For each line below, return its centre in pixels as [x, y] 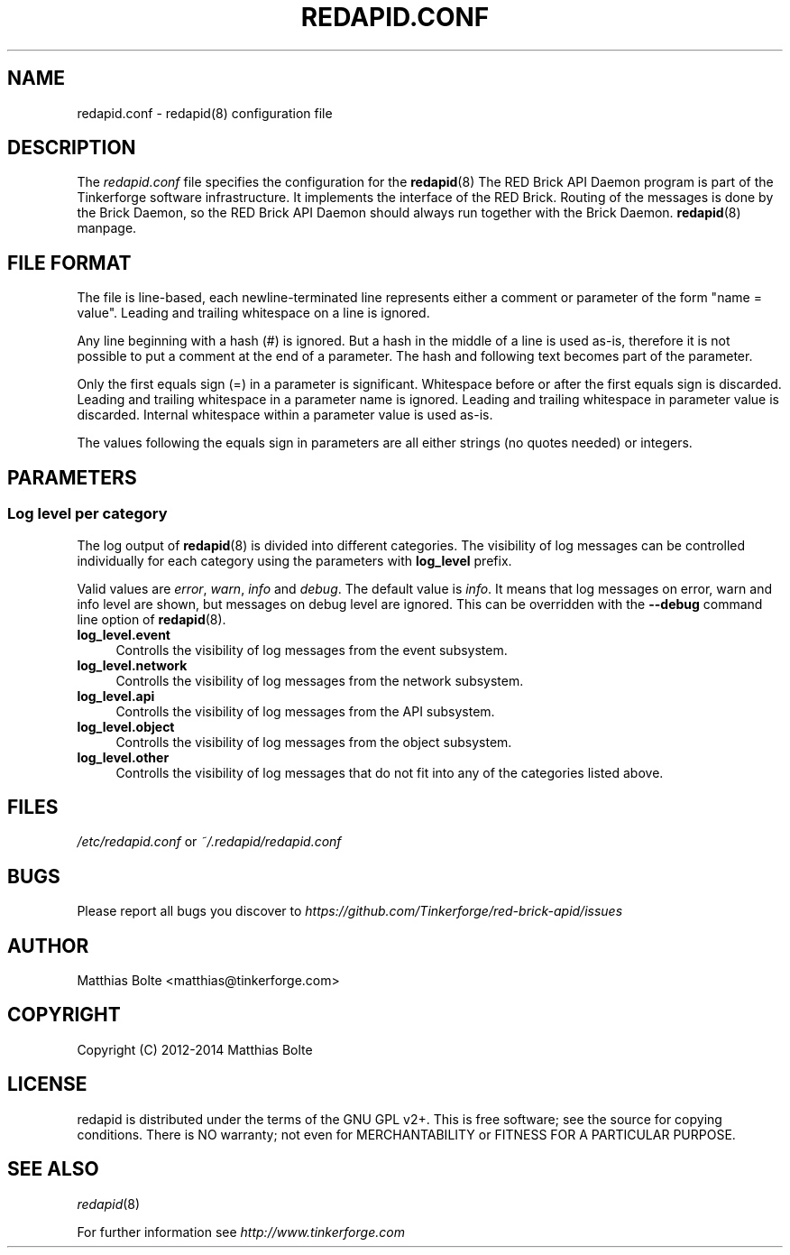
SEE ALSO [53, 1169]
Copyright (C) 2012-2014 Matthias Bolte [195, 1049]
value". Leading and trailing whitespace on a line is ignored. [253, 313]
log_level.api [116, 696]
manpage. [107, 228]
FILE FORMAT [69, 263]
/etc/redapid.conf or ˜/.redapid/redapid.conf [209, 842]
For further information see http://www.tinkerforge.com [241, 1232]
